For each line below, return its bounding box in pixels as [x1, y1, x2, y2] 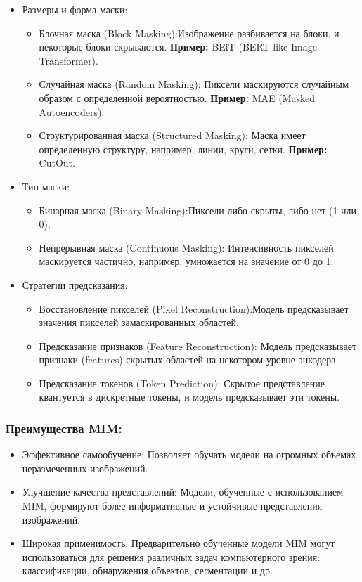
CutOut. [39, 155, 75, 170]
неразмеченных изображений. [22, 460, 148, 475]
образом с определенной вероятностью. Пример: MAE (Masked [39, 90, 316, 105]
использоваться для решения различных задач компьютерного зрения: [22, 549, 321, 564]
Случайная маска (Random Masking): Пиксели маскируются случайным [39, 77, 349, 91]
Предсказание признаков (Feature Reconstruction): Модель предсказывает [39, 338, 357, 353]
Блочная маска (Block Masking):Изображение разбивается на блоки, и [39, 25, 340, 40]
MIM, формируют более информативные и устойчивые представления [22, 498, 323, 513]
